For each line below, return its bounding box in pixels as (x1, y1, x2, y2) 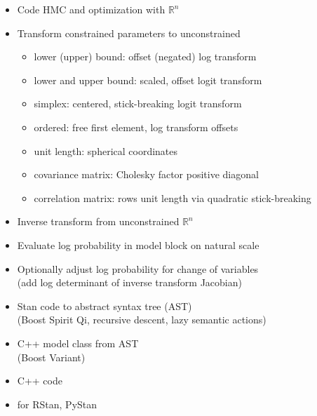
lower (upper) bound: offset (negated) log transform (34, 49, 257, 64)
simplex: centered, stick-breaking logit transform (34, 96, 242, 111)
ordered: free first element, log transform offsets (34, 119, 238, 134)
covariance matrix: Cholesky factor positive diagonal (34, 167, 259, 182)
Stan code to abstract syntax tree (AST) (17, 298, 192, 313)
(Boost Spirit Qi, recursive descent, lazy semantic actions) (17, 312, 267, 327)
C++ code (17, 373, 62, 388)
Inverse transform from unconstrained (17, 214, 180, 229)
